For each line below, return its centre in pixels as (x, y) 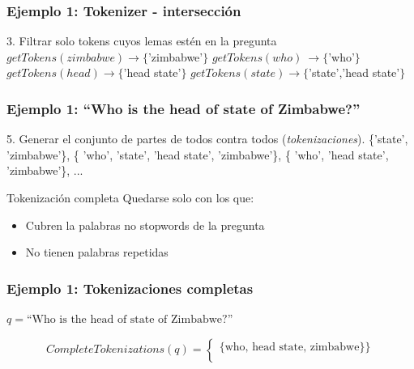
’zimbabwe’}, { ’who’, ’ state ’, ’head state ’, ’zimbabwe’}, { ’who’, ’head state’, (198, 154)
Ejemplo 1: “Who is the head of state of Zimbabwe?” (184, 108)
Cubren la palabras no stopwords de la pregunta (145, 225)
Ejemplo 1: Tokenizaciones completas (130, 288)
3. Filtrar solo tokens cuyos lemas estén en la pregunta (142, 41)
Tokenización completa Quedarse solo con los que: (130, 197)
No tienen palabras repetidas (97, 252)
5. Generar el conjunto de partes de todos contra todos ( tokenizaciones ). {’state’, (207, 139)
